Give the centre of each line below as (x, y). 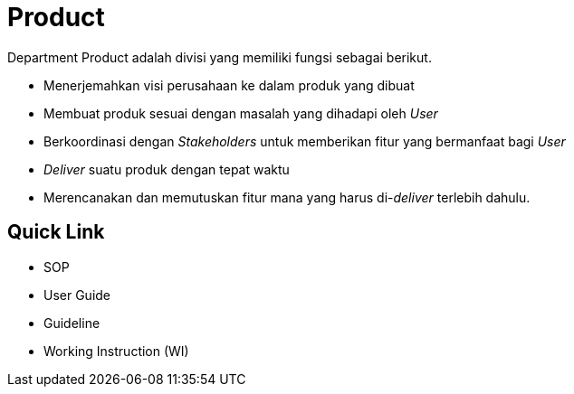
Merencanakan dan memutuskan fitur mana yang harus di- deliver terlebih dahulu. (287, 197)
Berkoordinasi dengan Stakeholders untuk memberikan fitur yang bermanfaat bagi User (305, 141)
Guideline (72, 323)
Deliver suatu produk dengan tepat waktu (167, 169)
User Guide (77, 295)
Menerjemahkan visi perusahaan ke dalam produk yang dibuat (229, 85)
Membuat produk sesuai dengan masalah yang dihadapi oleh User (241, 113)
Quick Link (56, 232)
